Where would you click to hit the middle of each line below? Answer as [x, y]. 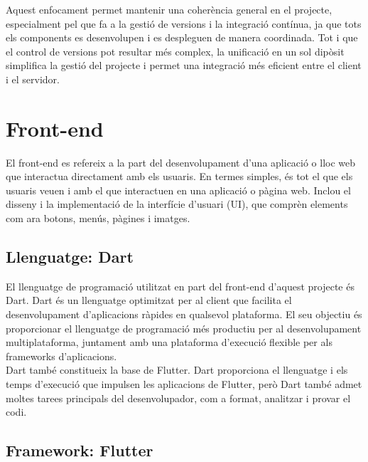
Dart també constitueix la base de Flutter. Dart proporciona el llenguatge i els [177, 370]
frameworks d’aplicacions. [61, 356]
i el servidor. [33, 79]
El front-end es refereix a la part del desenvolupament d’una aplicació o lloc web [181, 162]
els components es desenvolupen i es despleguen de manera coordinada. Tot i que [182, 37]
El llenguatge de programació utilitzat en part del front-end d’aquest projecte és [180, 286]
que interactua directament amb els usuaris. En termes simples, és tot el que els [179, 176]
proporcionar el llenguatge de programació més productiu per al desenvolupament [184, 328]
